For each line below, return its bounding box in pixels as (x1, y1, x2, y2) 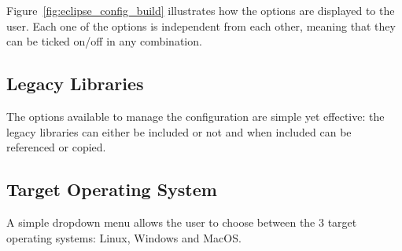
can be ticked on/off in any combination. (6, 33, 202, 49)
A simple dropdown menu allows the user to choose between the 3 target (6, 213, 357, 230)
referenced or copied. (6, 139, 106, 155)
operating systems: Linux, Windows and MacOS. (6, 229, 242, 246)
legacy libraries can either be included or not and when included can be (6, 123, 352, 140)
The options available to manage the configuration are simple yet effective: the (6, 107, 385, 124)
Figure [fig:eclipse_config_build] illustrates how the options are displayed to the (6, 2, 395, 18)
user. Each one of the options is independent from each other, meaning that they (6, 17, 396, 34)
